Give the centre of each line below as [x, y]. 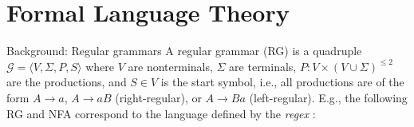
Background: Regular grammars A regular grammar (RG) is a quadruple [184, 51]
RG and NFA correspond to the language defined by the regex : [161, 113]
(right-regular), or [158, 97]
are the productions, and [67, 82]
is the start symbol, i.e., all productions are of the [282, 82]
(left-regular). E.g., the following [328, 97]
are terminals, [263, 66]
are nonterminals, [170, 66]
